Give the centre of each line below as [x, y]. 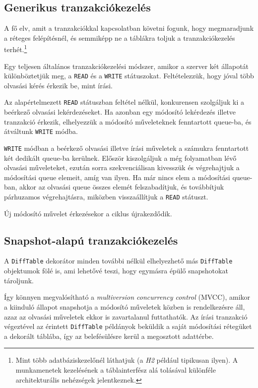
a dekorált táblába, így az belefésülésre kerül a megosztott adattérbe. [109, 336]
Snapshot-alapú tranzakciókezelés [91, 240]
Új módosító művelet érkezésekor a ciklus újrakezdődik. [88, 213]
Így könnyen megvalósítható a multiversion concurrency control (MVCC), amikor [127, 297]
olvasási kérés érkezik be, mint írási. [58, 85]
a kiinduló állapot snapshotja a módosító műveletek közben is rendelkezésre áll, [125, 306]
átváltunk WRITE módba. [41, 131]
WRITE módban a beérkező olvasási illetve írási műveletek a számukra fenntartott [127, 148]
